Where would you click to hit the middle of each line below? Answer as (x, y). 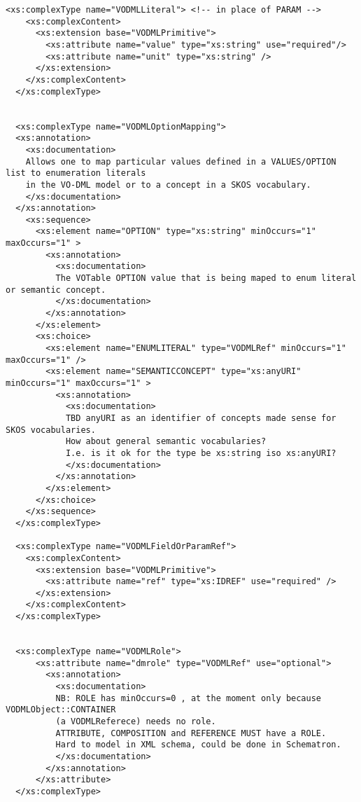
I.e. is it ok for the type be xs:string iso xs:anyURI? (201, 453)
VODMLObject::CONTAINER (61, 710)
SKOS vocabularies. (51, 430)
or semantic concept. (56, 290)
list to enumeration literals (76, 173)
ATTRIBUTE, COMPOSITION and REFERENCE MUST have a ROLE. (191, 733)
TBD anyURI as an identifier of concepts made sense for (201, 418)
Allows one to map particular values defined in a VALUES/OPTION (181, 161)
